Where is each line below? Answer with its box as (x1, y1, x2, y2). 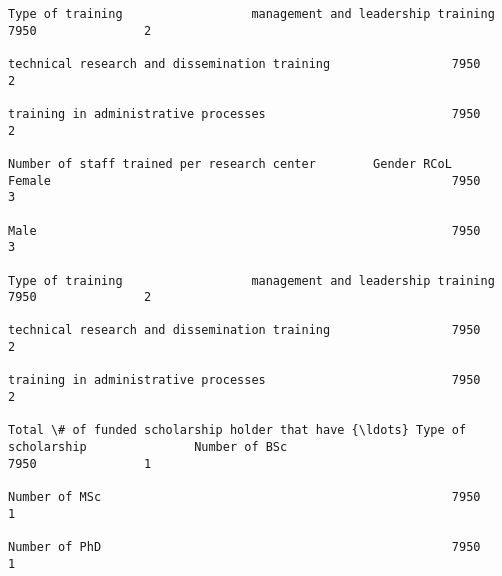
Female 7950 (8, 173, 481, 188)
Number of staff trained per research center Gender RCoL (8, 156, 452, 171)
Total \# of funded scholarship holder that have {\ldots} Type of (8, 423, 467, 438)
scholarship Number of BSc (8, 440, 288, 455)
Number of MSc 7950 (8, 490, 481, 505)
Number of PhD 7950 (8, 540, 481, 554)
